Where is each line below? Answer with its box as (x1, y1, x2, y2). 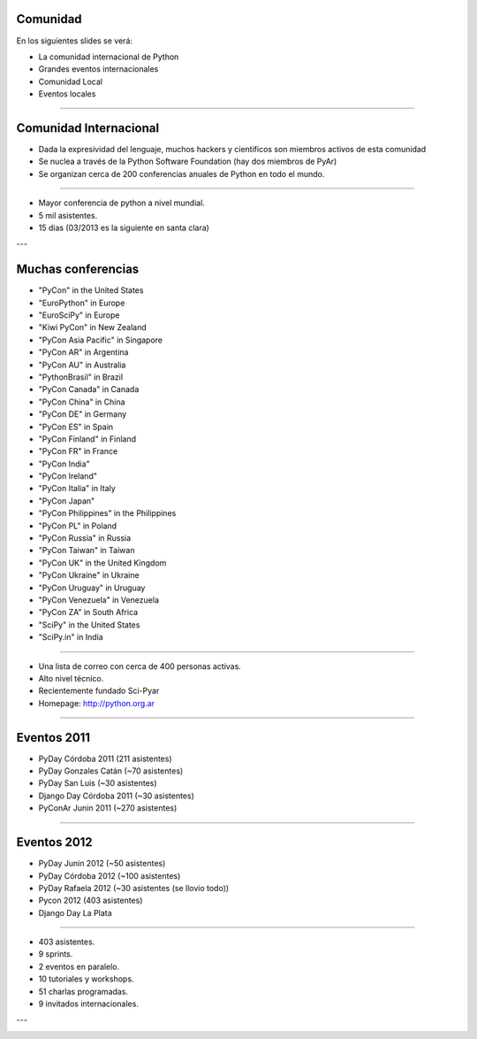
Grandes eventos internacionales (38, 64, 159, 74)
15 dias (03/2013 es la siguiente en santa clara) (38, 222, 209, 233)
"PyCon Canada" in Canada (38, 384, 140, 395)
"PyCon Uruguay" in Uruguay (38, 582, 146, 593)
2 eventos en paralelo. (38, 961, 120, 972)
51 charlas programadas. (38, 986, 128, 997)
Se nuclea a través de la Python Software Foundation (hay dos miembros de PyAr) (38, 156, 337, 167)
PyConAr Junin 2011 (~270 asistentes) (38, 803, 178, 813)
